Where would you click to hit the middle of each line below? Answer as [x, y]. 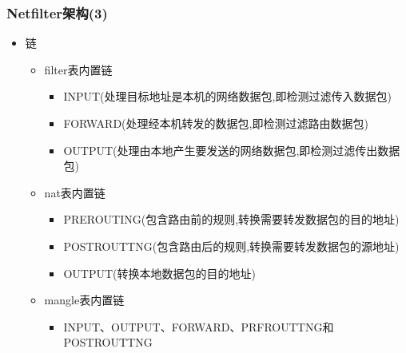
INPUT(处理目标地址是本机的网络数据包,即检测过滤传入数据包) [227, 96]
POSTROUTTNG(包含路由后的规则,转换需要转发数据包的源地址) [231, 246]
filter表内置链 [78, 69]
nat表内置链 [75, 192]
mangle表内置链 [84, 300]
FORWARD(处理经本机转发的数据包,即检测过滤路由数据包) [216, 123]
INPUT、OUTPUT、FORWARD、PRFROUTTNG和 [199, 326]
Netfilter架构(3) [57, 12]
